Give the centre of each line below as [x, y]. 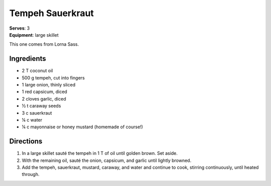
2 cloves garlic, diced [44, 99]
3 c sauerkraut [37, 113]
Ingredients [28, 59]
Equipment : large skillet [34, 35]
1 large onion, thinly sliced [48, 85]
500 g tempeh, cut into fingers [53, 77]
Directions [26, 142]
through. [31, 174]
